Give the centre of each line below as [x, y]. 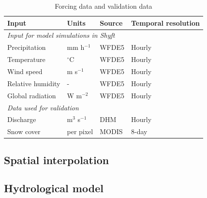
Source [111, 23]
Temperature [26, 59]
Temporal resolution [165, 23]
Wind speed [25, 71]
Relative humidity [34, 83]
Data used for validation [43, 107]
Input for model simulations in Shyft [61, 35]
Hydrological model [54, 188]
